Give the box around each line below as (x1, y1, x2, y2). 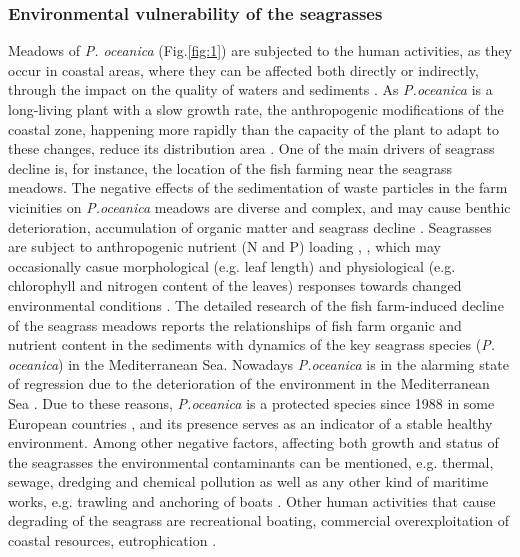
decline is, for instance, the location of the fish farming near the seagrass (8, 157, 452, 178)
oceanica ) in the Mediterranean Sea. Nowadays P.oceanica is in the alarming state (8, 353, 509, 374)
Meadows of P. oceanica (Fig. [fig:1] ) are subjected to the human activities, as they (8, 40, 512, 61)
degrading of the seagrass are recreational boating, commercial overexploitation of (8, 510, 510, 531)
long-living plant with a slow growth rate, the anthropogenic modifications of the (8, 99, 504, 119)
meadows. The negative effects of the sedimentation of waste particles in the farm (8, 177, 508, 198)
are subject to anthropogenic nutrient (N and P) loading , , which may (8, 236, 441, 257)
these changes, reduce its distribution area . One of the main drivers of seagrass (8, 138, 495, 159)
